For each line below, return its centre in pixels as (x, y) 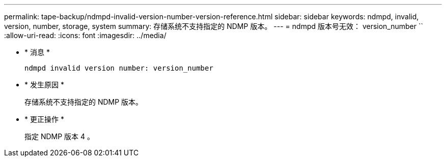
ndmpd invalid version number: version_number (119, 68)
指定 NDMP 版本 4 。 (60, 136)
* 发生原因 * (44, 85)
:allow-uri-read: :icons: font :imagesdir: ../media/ (85, 35)
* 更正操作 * (44, 119)
